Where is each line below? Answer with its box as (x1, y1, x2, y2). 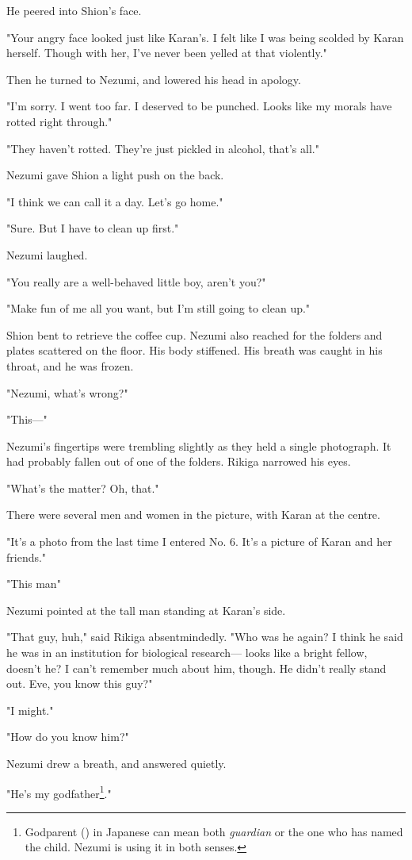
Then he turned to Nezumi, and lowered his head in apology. (6, 71, 301, 87)
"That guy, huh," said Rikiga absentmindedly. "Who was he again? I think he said (6, 628, 403, 645)
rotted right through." (6, 113, 113, 129)
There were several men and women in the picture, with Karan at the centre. (6, 506, 380, 523)
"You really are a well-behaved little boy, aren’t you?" (6, 273, 266, 290)
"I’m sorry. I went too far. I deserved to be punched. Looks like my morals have (6, 98, 392, 114)
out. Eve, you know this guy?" (6, 675, 153, 692)
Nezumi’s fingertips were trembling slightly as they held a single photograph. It (6, 437, 391, 454)
